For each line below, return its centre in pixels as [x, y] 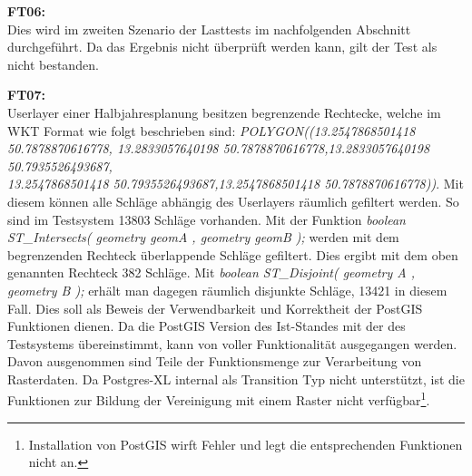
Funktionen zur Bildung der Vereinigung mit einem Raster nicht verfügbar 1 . [219, 399]
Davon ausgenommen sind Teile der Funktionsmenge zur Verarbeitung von [215, 361]
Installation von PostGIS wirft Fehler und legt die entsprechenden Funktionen [246, 444]
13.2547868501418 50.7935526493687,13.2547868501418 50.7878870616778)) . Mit [236, 184]
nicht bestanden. [53, 64]
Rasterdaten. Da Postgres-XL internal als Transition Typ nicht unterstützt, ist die [236, 379]
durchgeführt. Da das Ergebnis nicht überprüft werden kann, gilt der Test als [222, 47]
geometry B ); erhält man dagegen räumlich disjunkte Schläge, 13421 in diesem [227, 290]
